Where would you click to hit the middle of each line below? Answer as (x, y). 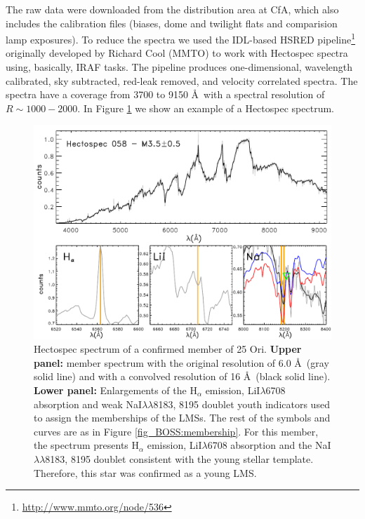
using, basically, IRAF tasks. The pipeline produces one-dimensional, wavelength (179, 67)
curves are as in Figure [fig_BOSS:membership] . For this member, (176, 431)
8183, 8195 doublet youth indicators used (241, 404)
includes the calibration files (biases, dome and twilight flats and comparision (172, 23)
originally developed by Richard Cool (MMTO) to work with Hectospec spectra (177, 53)
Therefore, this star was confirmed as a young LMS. (145, 472)
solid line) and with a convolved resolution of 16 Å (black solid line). (182, 376)
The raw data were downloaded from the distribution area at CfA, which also (172, 9)
